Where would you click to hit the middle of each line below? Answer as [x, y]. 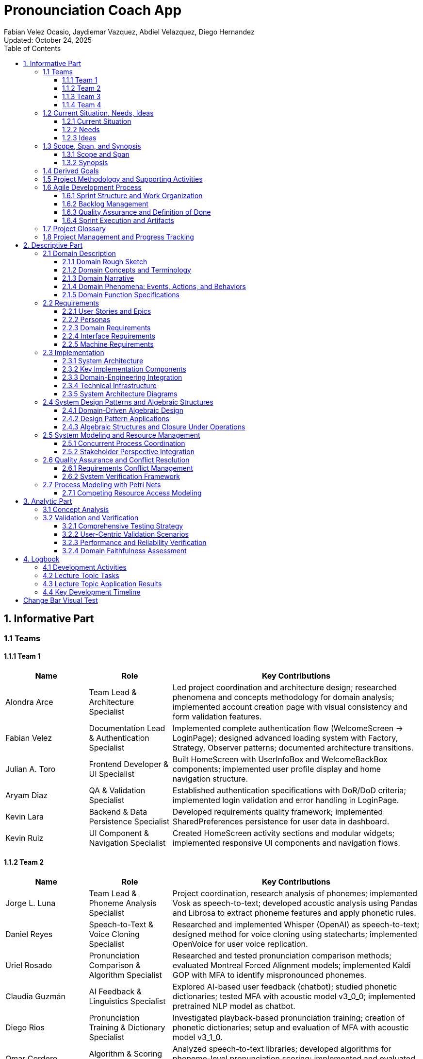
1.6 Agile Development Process [92, 187]
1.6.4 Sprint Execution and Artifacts [118, 220]
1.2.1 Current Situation [97, 121]
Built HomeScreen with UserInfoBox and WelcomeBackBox [280, 759]
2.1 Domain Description [79, 253]
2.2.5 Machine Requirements [108, 344]
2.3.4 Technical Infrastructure [109, 385]
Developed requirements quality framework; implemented [278, 811]
